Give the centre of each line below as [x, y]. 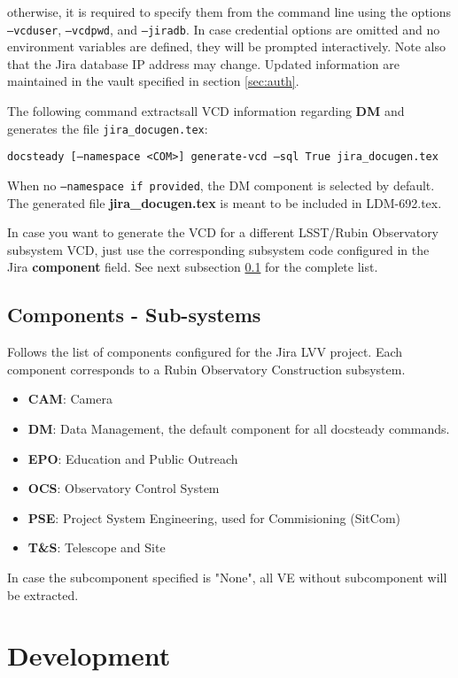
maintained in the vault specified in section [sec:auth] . [153, 81]
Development [89, 655]
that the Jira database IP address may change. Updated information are [203, 63]
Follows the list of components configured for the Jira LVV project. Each [205, 352]
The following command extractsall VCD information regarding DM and [206, 111]
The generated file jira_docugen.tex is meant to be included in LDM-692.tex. [225, 202]
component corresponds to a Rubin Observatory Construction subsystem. [206, 369]
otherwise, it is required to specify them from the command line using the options [229, 12]
